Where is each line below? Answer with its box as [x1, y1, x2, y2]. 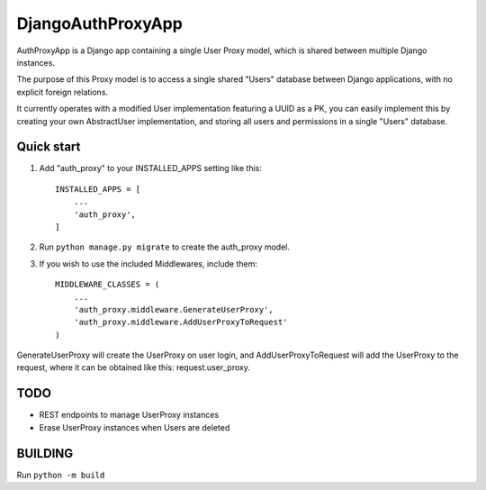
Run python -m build [16, 469, 105, 480]
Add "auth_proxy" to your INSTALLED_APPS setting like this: [39, 163, 263, 174]
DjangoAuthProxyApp [16, 14, 184, 33]
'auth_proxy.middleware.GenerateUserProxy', [73, 304, 274, 314]
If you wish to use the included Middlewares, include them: [39, 258, 258, 269]
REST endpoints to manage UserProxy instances [39, 410, 220, 421]
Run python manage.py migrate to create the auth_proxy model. [39, 241, 291, 252]
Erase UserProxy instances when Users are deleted [39, 422, 230, 432]
